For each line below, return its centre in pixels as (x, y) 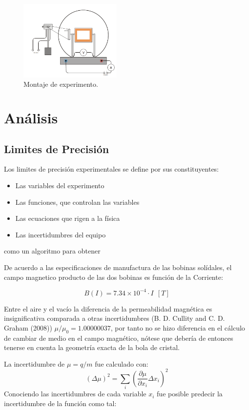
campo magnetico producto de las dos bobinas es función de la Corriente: (114, 277)
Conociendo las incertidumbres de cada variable (75, 394)
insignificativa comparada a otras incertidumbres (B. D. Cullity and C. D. (114, 318)
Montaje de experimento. (61, 84)
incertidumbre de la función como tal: (60, 403)
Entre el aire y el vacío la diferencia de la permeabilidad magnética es (108, 308)
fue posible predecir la (190, 394)
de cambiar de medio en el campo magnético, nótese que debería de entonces (119, 338)
